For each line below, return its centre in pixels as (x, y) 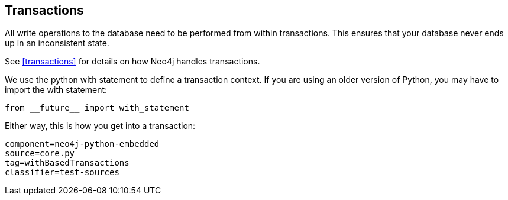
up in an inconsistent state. (57, 43)
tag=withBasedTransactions (67, 163)
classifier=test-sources (62, 172)
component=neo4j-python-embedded (82, 144)
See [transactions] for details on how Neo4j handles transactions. (132, 62)
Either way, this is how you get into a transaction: (100, 126)
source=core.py (40, 154)
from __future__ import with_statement (97, 108)
